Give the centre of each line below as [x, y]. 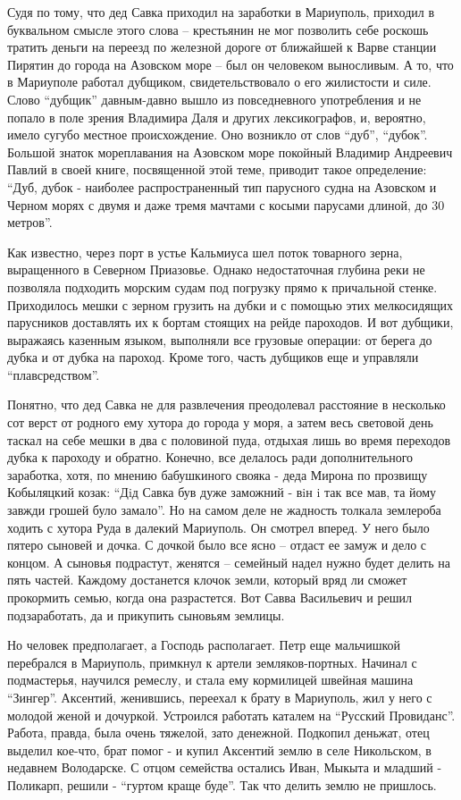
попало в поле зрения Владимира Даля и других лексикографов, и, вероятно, [217, 117]
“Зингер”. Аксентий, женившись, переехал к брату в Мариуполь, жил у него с [220, 697]
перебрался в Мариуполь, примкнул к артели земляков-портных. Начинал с [212, 662]
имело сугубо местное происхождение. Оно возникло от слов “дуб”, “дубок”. [218, 135]
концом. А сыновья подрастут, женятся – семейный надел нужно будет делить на [229, 562]
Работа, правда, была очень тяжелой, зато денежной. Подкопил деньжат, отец [218, 733]
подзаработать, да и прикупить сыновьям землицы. [146, 615]
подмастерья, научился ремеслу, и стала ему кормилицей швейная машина [210, 680]
